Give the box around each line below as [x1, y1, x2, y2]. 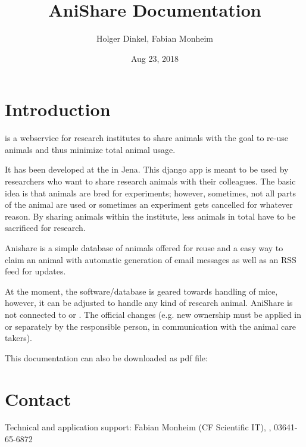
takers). [5, 332, 33, 344]
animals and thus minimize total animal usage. [5, 143, 176, 155]
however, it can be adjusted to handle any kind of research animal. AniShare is [5, 296, 293, 309]
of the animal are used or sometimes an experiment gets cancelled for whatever [5, 198, 293, 211]
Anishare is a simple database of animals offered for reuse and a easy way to [5, 242, 283, 254]
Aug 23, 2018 [130, 52, 179, 64]
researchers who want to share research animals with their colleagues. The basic [5, 175, 296, 187]
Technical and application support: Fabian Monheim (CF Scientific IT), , [5, 421, 271, 433]
